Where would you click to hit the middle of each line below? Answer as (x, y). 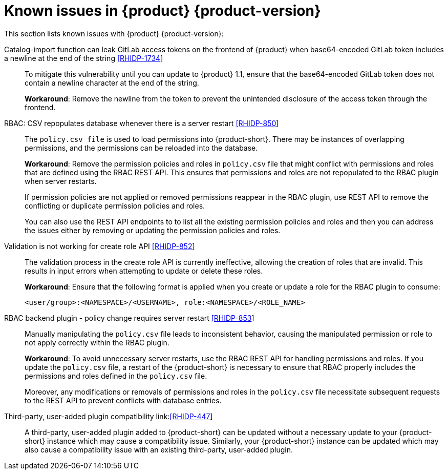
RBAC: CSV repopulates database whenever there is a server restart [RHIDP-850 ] (142, 123)
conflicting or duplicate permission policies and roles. (115, 205)
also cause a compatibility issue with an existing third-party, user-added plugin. (159, 449)
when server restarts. (61, 181)
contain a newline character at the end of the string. (112, 83)
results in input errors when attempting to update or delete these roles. (144, 271)
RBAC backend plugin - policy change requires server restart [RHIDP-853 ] (129, 318)
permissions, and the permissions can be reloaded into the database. (141, 148)
